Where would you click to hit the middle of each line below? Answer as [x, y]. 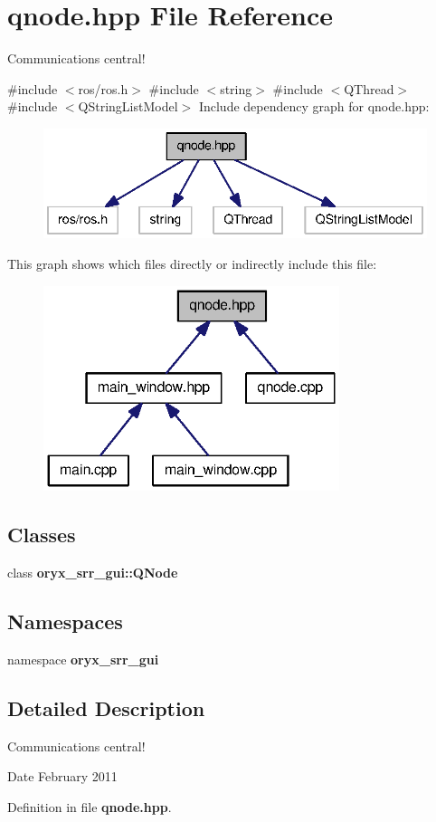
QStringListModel [128, 106]
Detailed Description [106, 707]
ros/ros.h [103, 88]
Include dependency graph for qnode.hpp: [314, 106]
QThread [369, 88]
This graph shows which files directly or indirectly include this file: [192, 263]
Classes [42, 535]
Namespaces [65, 621]
